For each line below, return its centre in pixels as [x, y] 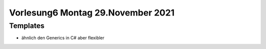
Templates [27, 26]
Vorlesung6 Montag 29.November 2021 [92, 13]
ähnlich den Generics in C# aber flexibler [63, 38]
